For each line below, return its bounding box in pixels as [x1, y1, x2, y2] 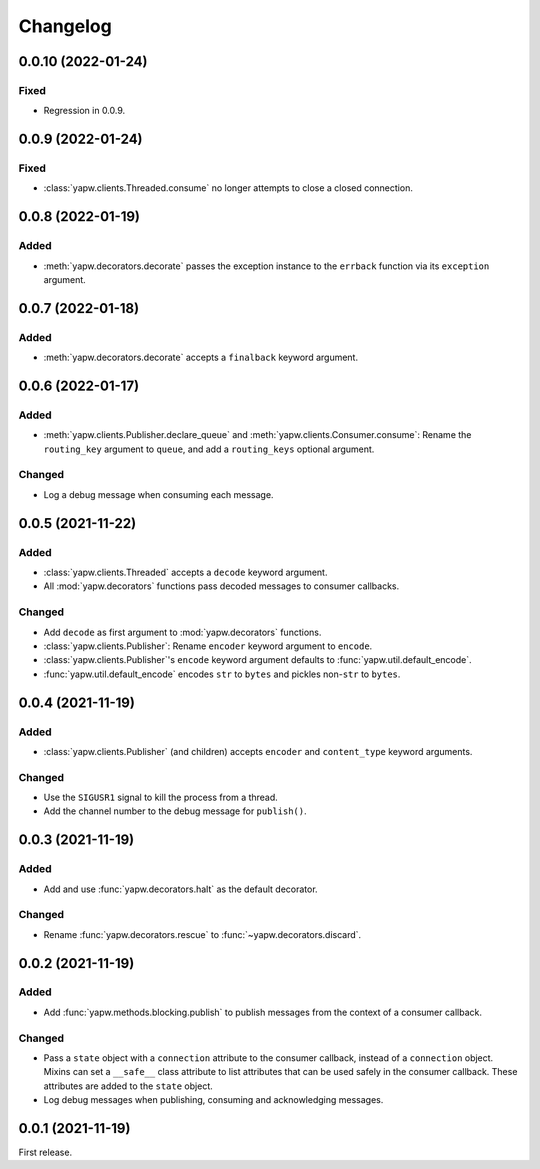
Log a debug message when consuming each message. [43, 488, 274, 500]
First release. [18, 1146, 73, 1159]
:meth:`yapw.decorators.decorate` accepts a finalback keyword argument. [43, 351, 359, 364]
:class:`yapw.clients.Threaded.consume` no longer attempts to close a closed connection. [43, 182, 414, 194]
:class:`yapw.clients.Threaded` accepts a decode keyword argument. [43, 566, 328, 579]
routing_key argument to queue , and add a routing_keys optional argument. [43, 443, 375, 455]
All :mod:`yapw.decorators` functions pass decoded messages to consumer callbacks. [43, 580, 400, 592]
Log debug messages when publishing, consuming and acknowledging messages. [43, 1094, 384, 1106]
